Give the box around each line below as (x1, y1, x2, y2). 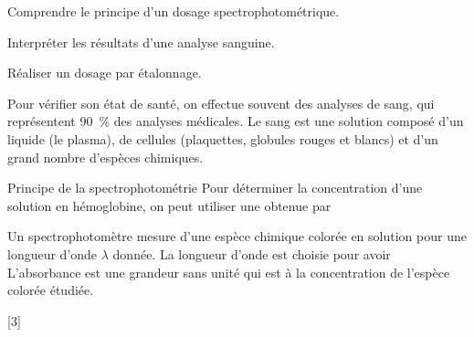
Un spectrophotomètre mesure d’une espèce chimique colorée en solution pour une (7, 226, 467, 246)
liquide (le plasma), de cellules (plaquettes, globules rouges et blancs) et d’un (7, 129, 438, 148)
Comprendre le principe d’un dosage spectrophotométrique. (7, 2, 340, 20)
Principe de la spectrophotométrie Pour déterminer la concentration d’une (7, 178, 423, 197)
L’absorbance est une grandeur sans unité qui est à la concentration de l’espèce (7, 262, 450, 281)
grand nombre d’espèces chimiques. (7, 147, 204, 166)
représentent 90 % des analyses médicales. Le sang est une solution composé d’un (7, 111, 464, 131)
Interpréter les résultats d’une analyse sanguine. (7, 32, 275, 51)
